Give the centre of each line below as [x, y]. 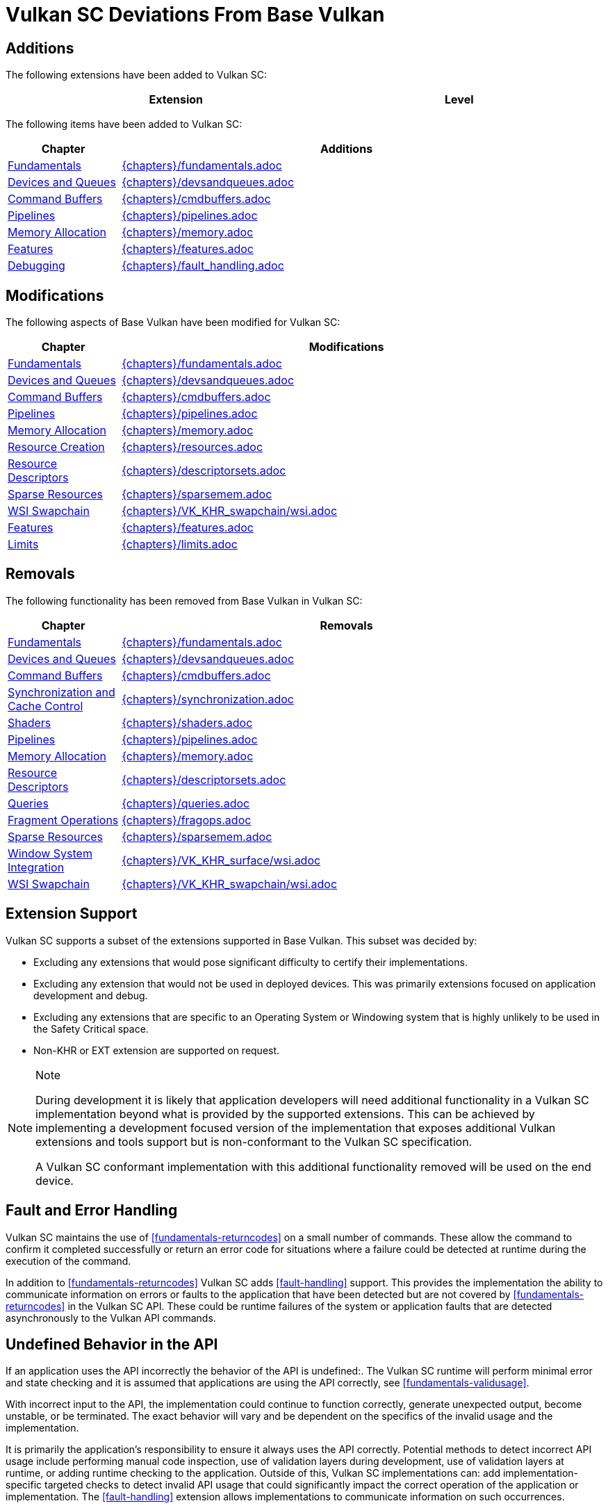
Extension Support [72, 914]
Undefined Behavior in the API [112, 1344]
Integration [36, 867]
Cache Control [46, 706]
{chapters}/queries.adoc [186, 803]
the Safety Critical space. [91, 1028]
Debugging [36, 266]
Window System [50, 853]
